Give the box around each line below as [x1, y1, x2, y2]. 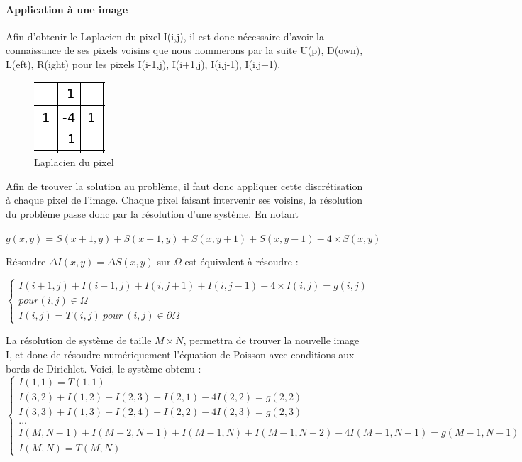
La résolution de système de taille [6, 333, 152, 348]
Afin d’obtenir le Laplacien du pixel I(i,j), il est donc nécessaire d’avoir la [6, 28, 324, 43]
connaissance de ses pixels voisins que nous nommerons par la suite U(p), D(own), [6, 43, 363, 57]
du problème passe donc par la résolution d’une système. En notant [6, 206, 299, 221]
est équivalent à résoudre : [184, 254, 299, 269]
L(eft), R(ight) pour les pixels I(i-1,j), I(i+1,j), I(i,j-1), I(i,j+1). [6, 56, 281, 71]
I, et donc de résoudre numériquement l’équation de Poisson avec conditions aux [6, 346, 355, 361]
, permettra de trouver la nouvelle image [183, 333, 360, 348]
